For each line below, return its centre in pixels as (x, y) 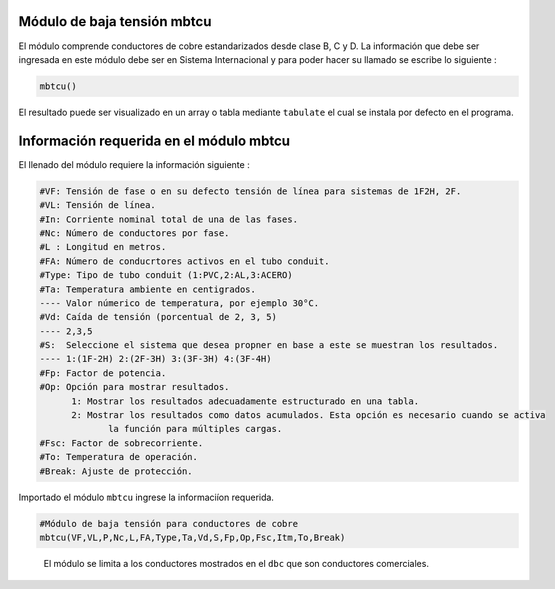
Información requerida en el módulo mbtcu (154, 140)
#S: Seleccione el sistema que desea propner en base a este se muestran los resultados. (269, 345)
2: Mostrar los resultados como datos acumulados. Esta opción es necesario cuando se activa (308, 415)
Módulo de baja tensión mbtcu (115, 21)
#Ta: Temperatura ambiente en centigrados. (148, 289)
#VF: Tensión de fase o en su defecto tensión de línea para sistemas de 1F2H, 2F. (250, 191)
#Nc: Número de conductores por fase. (134, 233)
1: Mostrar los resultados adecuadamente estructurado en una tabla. (245, 401)
